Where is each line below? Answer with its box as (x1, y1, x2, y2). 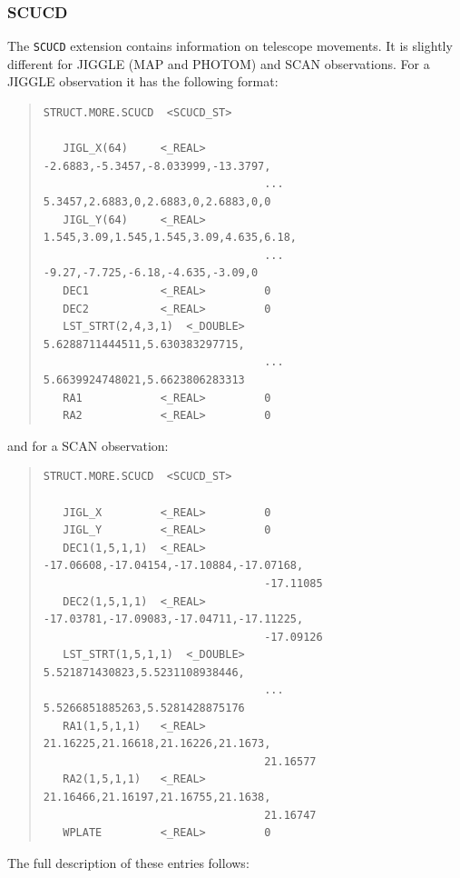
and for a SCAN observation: (7, 435, 169, 454)
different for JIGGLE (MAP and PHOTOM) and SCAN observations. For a (7, 54, 430, 73)
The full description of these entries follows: (7, 853, 250, 872)
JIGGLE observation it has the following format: (7, 72, 279, 91)
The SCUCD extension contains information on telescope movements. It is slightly (7, 36, 453, 55)
